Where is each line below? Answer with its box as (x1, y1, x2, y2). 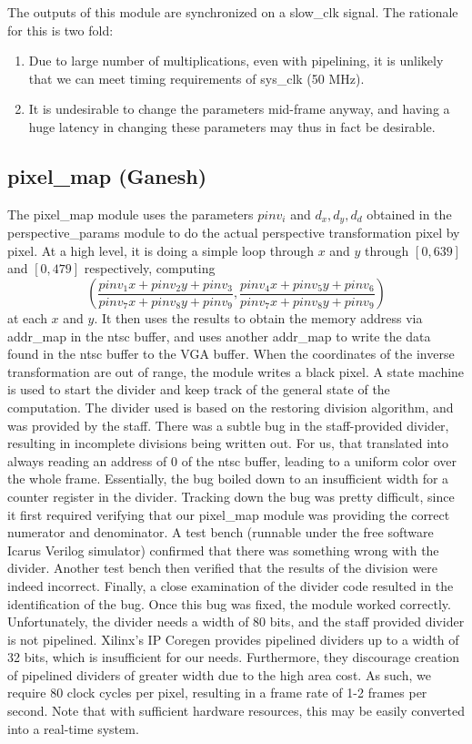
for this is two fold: (7, 20, 114, 39)
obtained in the (367, 204, 452, 223)
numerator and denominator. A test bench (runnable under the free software (7, 523, 434, 542)
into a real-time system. (7, 719, 139, 738)
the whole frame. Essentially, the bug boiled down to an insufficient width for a (7, 469, 449, 488)
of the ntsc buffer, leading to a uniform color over (181, 451, 457, 470)
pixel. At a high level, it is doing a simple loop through (7, 240, 314, 260)
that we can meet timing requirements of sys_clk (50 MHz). (28, 68, 365, 87)
